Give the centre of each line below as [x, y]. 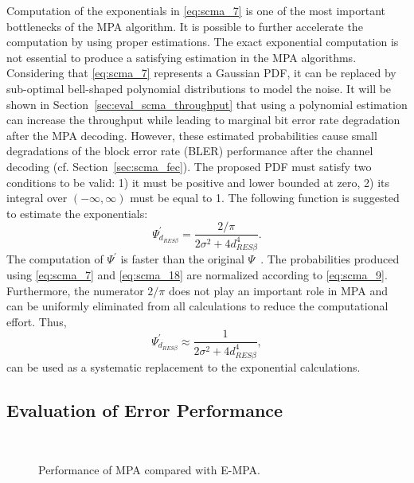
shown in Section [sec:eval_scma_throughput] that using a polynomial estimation [207, 104]
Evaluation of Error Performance [145, 409]
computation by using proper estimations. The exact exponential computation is [203, 42]
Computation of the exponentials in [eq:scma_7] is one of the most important [196, 10]
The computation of [55, 259]
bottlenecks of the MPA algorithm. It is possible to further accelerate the [185, 26]
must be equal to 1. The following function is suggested [265, 198]
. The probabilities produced [330, 259]
